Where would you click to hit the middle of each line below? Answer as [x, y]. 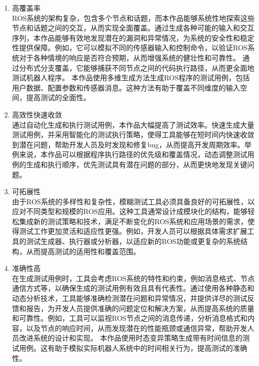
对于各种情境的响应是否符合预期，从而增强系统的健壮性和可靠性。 [129, 57]
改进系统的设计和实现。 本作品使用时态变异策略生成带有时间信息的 [131, 338]
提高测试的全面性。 [58, 97]
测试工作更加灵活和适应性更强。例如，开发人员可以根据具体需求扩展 [133, 231]
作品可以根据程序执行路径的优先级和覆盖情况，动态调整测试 [147, 154]
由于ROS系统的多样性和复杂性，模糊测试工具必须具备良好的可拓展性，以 [133, 201]
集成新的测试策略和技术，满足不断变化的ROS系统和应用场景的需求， [133, 221]
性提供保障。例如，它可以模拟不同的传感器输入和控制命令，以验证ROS [130, 48]
